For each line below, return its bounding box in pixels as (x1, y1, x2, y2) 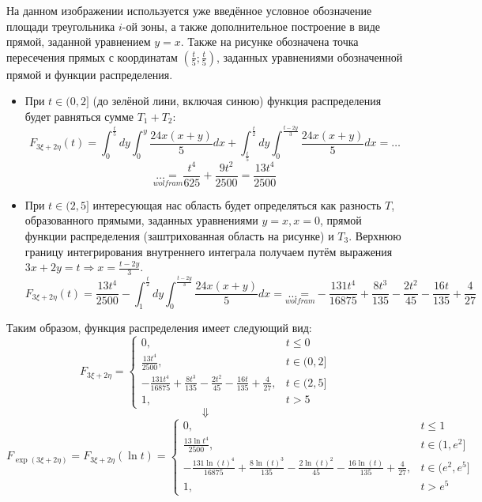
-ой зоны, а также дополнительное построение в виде (122, 17, 380, 34)
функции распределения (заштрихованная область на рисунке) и (24, 228, 334, 243)
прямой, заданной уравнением (6, 33, 151, 50)
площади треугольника (6, 17, 115, 34)
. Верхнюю (348, 228, 401, 243)
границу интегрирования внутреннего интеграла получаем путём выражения (24, 243, 393, 259)
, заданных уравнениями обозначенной (217, 48, 403, 65)
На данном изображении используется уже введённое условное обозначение (6, 2, 372, 18)
